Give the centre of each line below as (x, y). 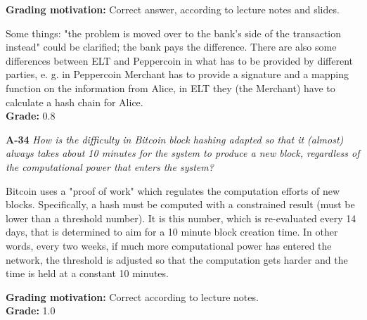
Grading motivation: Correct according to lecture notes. (132, 296)
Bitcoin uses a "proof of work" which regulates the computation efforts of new (173, 190)
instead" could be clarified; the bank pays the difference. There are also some (171, 47)
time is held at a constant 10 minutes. (87, 273)
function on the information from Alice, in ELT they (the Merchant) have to (170, 88)
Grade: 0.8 (31, 116)
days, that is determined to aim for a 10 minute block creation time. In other (172, 232)
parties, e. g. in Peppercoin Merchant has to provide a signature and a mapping (177, 74)
